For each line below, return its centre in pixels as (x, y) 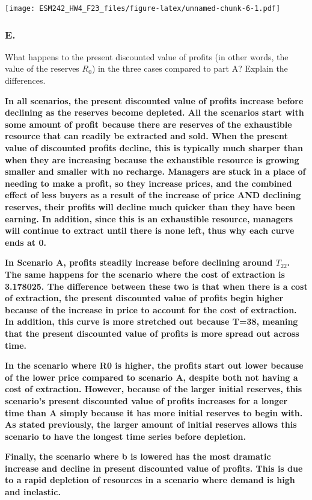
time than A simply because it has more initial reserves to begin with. (154, 412)
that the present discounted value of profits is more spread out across (152, 333)
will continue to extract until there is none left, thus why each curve (150, 230)
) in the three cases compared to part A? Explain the (190, 68)
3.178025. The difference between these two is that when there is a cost (156, 286)
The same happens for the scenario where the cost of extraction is (145, 274)
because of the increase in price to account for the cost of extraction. (151, 309)
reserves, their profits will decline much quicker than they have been (150, 207)
